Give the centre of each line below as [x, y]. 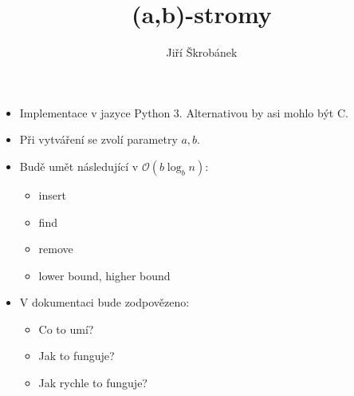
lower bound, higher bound [104, 275]
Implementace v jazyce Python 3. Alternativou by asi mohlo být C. [184, 112]
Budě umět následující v [79, 166]
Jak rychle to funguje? [93, 383]
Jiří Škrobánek [202, 52]
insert [52, 194]
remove [56, 249]
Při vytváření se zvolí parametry [98, 139]
